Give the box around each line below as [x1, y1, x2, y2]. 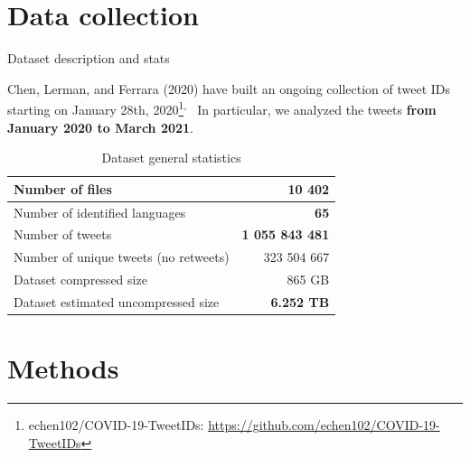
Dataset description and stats [7, 49, 170, 68]
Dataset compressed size [14, 270, 147, 289]
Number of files [14, 179, 112, 198]
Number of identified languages [14, 202, 186, 221]
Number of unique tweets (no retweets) [14, 247, 230, 266]
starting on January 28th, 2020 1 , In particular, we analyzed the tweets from [7, 98, 437, 118]
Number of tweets [14, 225, 112, 244]
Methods [7, 350, 119, 387]
